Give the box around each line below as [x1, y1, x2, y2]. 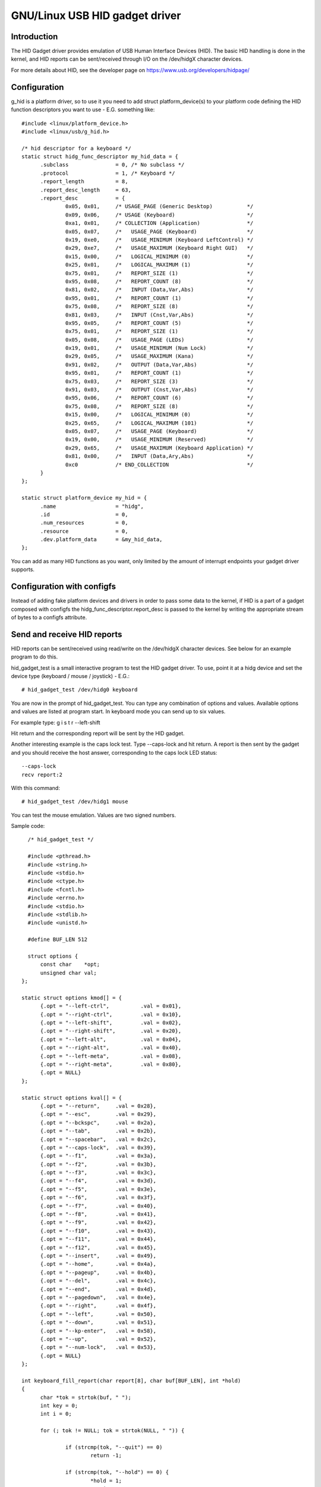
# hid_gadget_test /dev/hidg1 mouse [21, 798, 128, 805]
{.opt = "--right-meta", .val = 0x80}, [40, 1061, 181, 1068]
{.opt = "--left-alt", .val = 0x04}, [40, 1036, 181, 1043]
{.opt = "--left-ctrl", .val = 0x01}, [40, 1003, 181, 1009]
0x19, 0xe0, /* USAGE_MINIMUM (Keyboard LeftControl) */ [65, 237, 254, 243]
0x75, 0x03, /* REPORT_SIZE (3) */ [65, 378, 254, 385]
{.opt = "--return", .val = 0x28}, [40, 1102, 157, 1109]
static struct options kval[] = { [21, 1094, 122, 1101]
